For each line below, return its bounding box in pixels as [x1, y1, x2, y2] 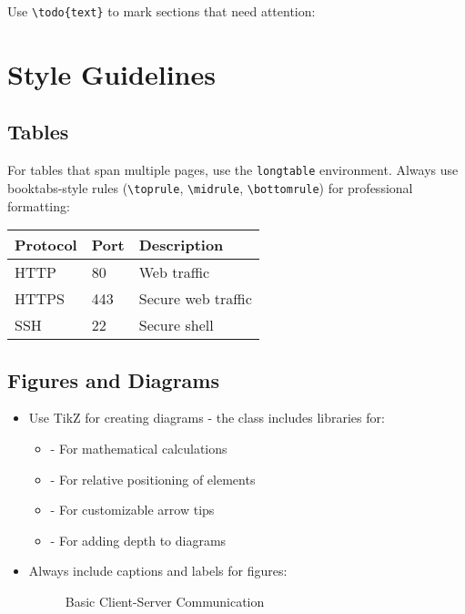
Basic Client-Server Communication [65, 591, 265, 610]
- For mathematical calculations [50, 438, 227, 457]
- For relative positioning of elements [50, 469, 256, 488]
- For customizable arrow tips [50, 500, 215, 519]
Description [138, 234, 224, 256]
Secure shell [138, 314, 214, 336]
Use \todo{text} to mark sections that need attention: [7, 2, 316, 20]
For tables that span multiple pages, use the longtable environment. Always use [7, 160, 459, 179]
